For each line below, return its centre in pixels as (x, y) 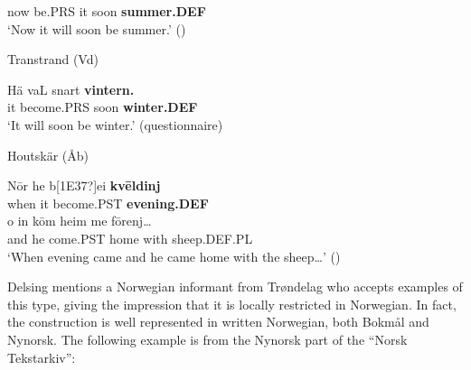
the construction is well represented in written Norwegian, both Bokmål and (218, 322)
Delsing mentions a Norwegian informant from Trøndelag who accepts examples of (235, 287)
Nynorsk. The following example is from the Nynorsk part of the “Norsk (207, 339)
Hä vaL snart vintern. (71, 89)
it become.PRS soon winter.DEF (103, 107)
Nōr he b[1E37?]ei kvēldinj (84, 185)
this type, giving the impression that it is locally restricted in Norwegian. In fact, (232, 304)
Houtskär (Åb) (48, 155)
